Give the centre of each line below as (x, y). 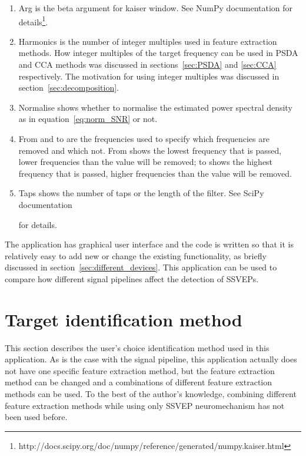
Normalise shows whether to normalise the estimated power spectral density (155, 107)
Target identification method (124, 319)
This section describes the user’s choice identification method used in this (137, 347)
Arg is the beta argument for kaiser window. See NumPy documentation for (156, 8)
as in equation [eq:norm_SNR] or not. (88, 119)
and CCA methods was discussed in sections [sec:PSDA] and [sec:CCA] (147, 65)
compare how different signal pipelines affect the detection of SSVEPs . (132, 278)
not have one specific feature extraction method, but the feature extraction (140, 370)
